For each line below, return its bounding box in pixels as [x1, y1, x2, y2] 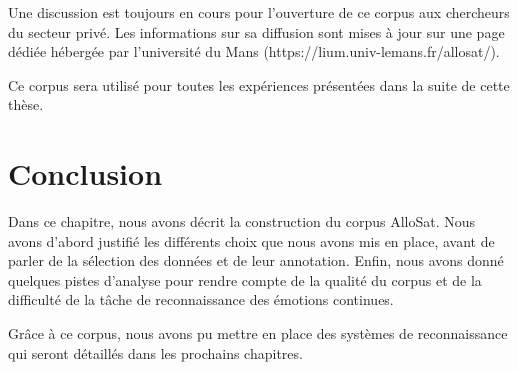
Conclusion [8, 153, 163, 194]
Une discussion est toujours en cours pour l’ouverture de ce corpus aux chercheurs [8, 2, 510, 22]
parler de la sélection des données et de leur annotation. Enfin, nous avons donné [8, 250, 504, 271]
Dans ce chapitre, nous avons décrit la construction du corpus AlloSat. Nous [8, 211, 476, 232]
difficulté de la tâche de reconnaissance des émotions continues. [8, 289, 394, 310]
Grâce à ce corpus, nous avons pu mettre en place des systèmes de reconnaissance [8, 323, 508, 344]
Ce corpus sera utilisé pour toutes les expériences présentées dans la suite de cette [8, 74, 510, 95]
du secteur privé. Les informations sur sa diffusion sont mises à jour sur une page [8, 21, 505, 42]
